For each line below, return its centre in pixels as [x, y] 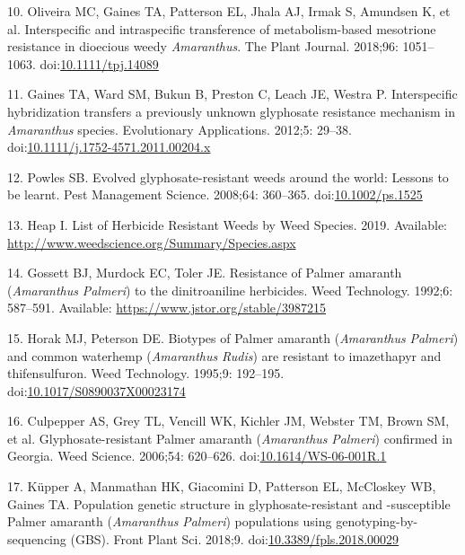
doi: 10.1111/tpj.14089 [99, 63]
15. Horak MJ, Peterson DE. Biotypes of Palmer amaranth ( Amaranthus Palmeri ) [233, 337]
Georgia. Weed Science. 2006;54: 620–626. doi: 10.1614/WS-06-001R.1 [197, 456]
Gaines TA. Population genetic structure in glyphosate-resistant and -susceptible [229, 503]
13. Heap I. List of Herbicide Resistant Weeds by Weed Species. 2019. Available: [227, 224]
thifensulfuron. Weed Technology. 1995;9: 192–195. [146, 373]
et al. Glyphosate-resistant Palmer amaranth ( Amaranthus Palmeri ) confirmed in [230, 438]
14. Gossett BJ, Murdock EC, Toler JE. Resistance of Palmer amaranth [205, 273]
